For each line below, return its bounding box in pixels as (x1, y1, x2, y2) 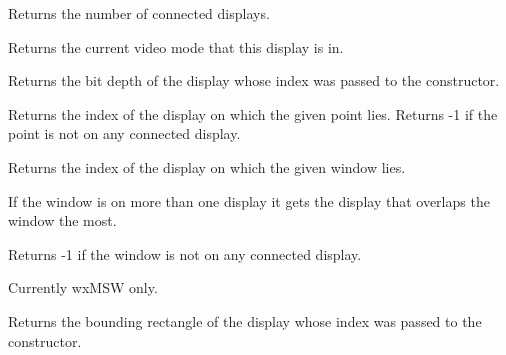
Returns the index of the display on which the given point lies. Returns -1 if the (8, 103, 498, 124)
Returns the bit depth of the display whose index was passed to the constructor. (8, 70, 500, 91)
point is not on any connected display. (8, 123, 241, 144)
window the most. (8, 210, 117, 231)
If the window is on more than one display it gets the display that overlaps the (8, 190, 490, 211)
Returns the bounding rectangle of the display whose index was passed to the (8, 310, 482, 331)
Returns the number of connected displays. (8, 3, 270, 23)
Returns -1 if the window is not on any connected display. (8, 243, 362, 264)
